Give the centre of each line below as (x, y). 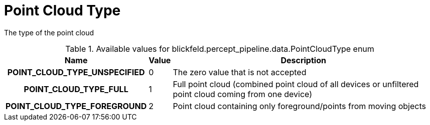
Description (303, 60)
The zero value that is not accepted (240, 72)
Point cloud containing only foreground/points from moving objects (299, 106)
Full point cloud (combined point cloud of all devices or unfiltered (296, 84)
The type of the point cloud (49, 32)
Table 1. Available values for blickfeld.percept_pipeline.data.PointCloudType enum (220, 49)
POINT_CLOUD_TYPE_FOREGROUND (76, 106)
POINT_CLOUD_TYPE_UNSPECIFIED (76, 72)
